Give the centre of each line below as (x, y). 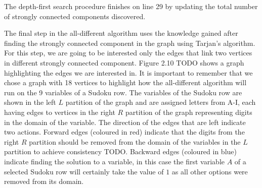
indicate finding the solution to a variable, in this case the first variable (115, 161)
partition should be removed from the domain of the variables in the (135, 141)
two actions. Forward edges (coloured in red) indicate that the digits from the (124, 132)
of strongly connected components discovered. (75, 16)
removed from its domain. (44, 181)
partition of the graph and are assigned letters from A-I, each (161, 102)
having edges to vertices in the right (60, 112)
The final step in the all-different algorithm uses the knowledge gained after (121, 33)
